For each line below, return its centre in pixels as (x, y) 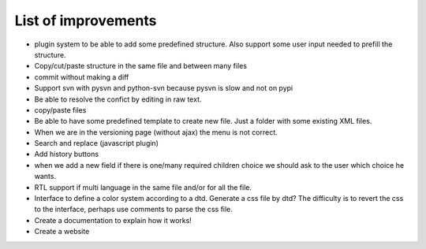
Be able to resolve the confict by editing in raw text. (118, 99)
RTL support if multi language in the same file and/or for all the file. (143, 187)
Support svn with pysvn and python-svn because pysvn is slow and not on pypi (164, 88)
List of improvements (86, 20)
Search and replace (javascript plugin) (97, 143)
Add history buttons (66, 154)
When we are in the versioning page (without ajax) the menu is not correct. (156, 132)
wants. (45, 177)
